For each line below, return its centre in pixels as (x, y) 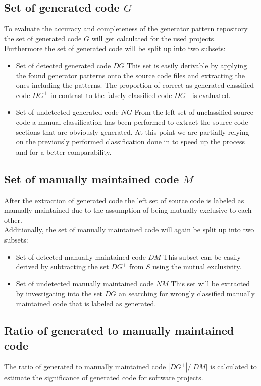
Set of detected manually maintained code (81, 256)
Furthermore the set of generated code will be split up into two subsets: (115, 48)
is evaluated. (211, 95)
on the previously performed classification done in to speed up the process (130, 142)
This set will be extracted (211, 283)
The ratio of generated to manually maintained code (85, 367)
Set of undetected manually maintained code (85, 283)
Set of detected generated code (63, 65)
